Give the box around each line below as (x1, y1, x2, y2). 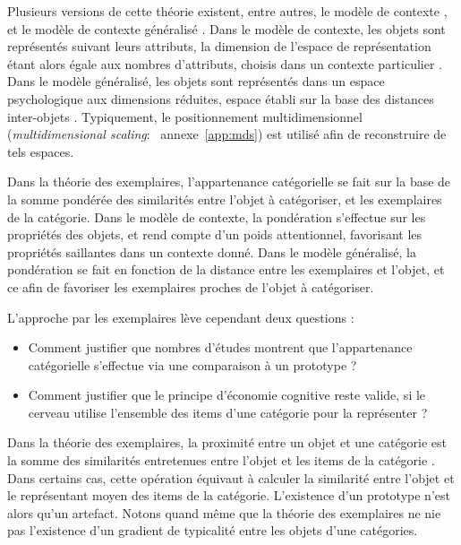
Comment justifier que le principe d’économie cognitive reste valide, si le (28, 385, 426, 404)
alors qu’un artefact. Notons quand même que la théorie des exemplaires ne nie (7, 503, 441, 522)
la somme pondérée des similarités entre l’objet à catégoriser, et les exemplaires (7, 189, 442, 208)
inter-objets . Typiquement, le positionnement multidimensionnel (7, 107, 363, 125)
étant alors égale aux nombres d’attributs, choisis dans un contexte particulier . (7, 54, 443, 73)
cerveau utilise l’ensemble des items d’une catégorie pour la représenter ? (28, 402, 428, 421)
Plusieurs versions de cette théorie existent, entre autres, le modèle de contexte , (7, 2, 448, 20)
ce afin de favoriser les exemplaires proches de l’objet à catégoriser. (7, 277, 374, 296)
